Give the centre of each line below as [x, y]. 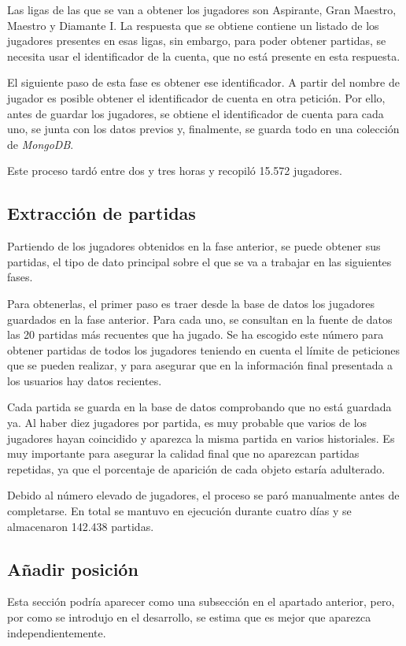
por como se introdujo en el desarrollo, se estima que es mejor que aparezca [189, 617]
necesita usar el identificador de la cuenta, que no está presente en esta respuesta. [204, 56]
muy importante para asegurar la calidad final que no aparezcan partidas [183, 453]
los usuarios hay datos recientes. [85, 380]
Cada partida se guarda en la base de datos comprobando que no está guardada [199, 407]
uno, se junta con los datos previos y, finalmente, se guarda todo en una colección [203, 129]
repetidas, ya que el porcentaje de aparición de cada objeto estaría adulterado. [196, 468]
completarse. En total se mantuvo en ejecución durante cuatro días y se [179, 511]
